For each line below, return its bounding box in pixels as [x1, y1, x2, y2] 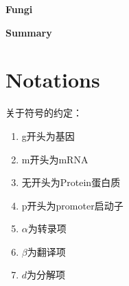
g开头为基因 [21, 128, 75, 143]
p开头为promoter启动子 [21, 198, 124, 212]
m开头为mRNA [21, 152, 89, 166]
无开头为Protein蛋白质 [21, 175, 121, 190]
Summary [5, 25, 52, 39]
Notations [5, 65, 100, 94]
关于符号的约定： [5, 105, 82, 120]
